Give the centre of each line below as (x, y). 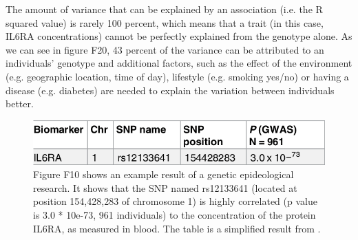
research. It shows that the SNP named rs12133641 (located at (165, 187)
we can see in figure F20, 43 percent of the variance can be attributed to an (165, 49)
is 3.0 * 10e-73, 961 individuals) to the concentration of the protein (175, 215)
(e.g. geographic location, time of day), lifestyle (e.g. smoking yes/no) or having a (177, 76)
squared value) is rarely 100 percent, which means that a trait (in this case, (165, 22)
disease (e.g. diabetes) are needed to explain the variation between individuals (170, 90)
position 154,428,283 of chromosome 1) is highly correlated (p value (175, 201)
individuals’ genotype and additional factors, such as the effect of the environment (179, 63)
